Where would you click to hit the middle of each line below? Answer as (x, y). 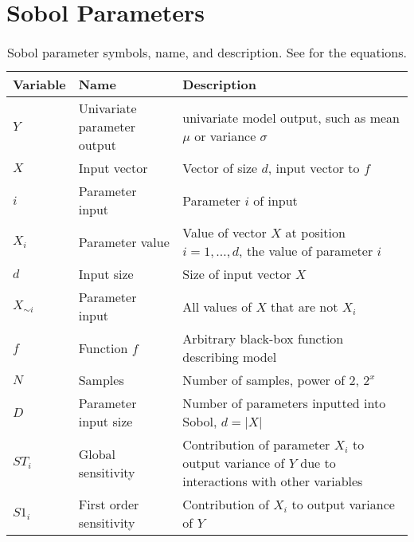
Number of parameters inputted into (284, 403)
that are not (304, 306)
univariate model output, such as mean (291, 117)
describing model (230, 357)
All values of (217, 306)
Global (97, 454)
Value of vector (225, 233)
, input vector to (314, 168)
